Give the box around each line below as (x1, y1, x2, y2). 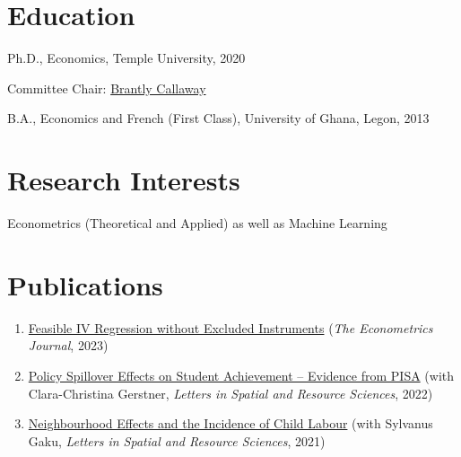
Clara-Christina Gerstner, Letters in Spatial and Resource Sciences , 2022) (28, 383, 433, 402)
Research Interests (7, 162, 240, 198)
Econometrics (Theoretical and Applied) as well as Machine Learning (7, 214, 387, 233)
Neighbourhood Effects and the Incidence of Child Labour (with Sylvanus (28, 414, 433, 433)
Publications (7, 266, 163, 303)
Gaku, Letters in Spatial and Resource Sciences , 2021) (28, 431, 326, 450)
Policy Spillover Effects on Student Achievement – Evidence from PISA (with (28, 365, 455, 384)
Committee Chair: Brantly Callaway (7, 78, 206, 97)
